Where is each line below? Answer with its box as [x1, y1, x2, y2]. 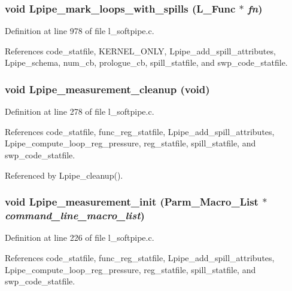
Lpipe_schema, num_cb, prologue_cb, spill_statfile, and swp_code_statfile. [5, 56, 288, 69]
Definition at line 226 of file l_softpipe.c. [5, 231, 154, 244]
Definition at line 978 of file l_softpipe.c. [5, 24, 154, 37]
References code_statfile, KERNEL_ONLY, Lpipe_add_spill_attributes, [5, 44, 276, 57]
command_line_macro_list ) [5, 208, 145, 223]
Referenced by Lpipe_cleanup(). [5, 169, 123, 181]
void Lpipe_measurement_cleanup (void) [5, 81, 210, 96]
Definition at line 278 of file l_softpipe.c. [5, 105, 154, 118]
